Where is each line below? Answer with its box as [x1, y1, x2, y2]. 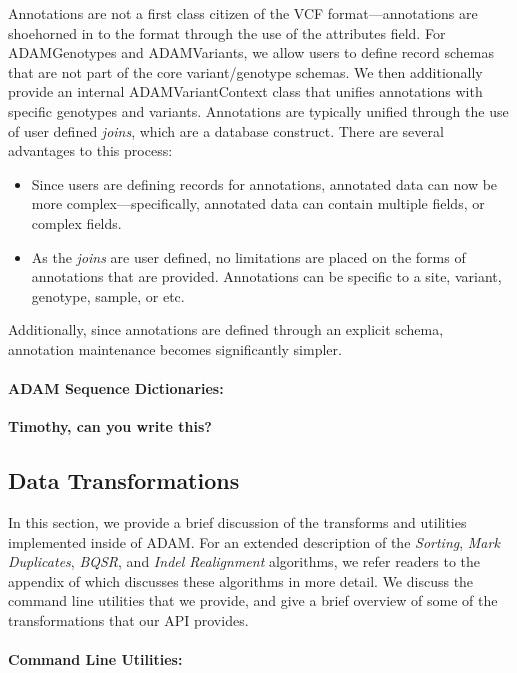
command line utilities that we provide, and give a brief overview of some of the [8, 590, 498, 611]
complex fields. [31, 212, 122, 233]
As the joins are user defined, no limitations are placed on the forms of [31, 246, 466, 267]
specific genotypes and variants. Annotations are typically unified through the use [8, 100, 509, 121]
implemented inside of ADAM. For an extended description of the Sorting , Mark [8, 531, 500, 552]
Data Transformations [8, 465, 240, 496]
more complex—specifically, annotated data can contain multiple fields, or [31, 193, 485, 214]
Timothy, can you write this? [8, 416, 212, 437]
